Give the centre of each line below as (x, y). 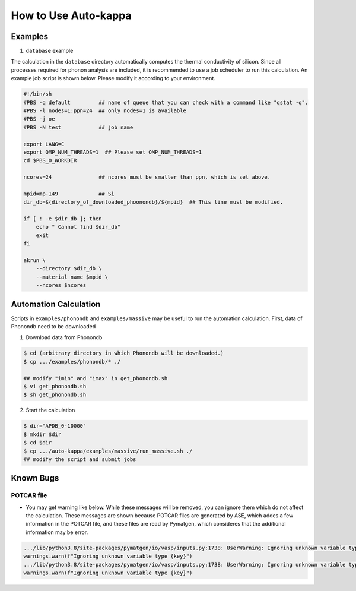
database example (50, 51)
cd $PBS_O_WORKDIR (50, 161)
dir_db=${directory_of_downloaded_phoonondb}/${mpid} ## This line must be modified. (153, 202)
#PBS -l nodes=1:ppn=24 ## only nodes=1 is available (105, 111)
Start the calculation (50, 410)
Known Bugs (35, 478)
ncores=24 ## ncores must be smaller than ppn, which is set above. (147, 177)
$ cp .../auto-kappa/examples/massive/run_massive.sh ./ (108, 451)
